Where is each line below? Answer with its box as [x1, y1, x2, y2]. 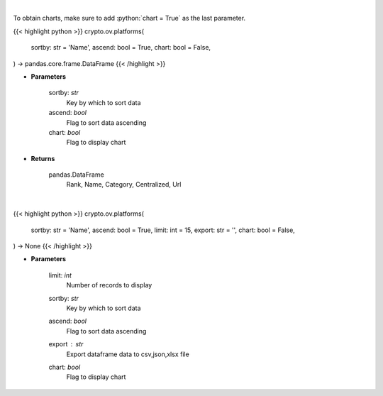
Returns [30, 154, 55, 163]
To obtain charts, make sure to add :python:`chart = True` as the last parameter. [13, 14, 246, 23]
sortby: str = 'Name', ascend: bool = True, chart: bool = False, [30, 43, 211, 52]
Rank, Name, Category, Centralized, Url [66, 180, 182, 189]
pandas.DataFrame [48, 170, 104, 179]
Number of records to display [66, 281, 152, 290]
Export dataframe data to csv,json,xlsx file [66, 350, 189, 358]
